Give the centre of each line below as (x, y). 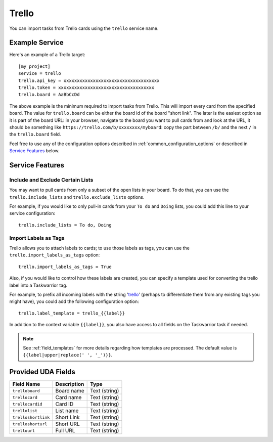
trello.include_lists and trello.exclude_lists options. (77, 197)
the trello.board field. (35, 135)
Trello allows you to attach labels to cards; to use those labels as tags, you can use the (99, 248)
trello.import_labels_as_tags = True (65, 267)
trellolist (25, 410)
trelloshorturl (30, 424)
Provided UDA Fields (42, 372)
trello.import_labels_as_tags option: (55, 255)
